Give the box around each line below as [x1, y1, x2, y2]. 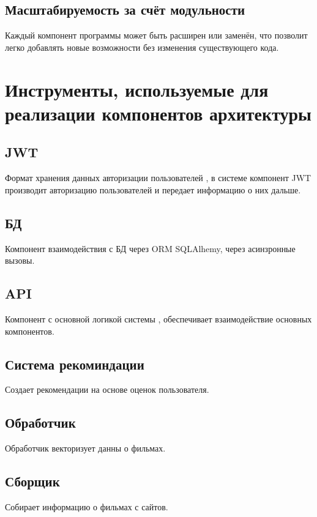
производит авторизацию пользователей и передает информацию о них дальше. [5, 183, 301, 196]
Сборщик [5, 472, 60, 491]
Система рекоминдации [5, 354, 144, 373]
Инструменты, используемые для [5, 76, 269, 102]
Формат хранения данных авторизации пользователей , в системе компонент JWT [5, 171, 311, 184]
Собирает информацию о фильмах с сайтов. [5, 500, 168, 513]
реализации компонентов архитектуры [5, 100, 311, 125]
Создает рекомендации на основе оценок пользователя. [5, 383, 209, 396]
